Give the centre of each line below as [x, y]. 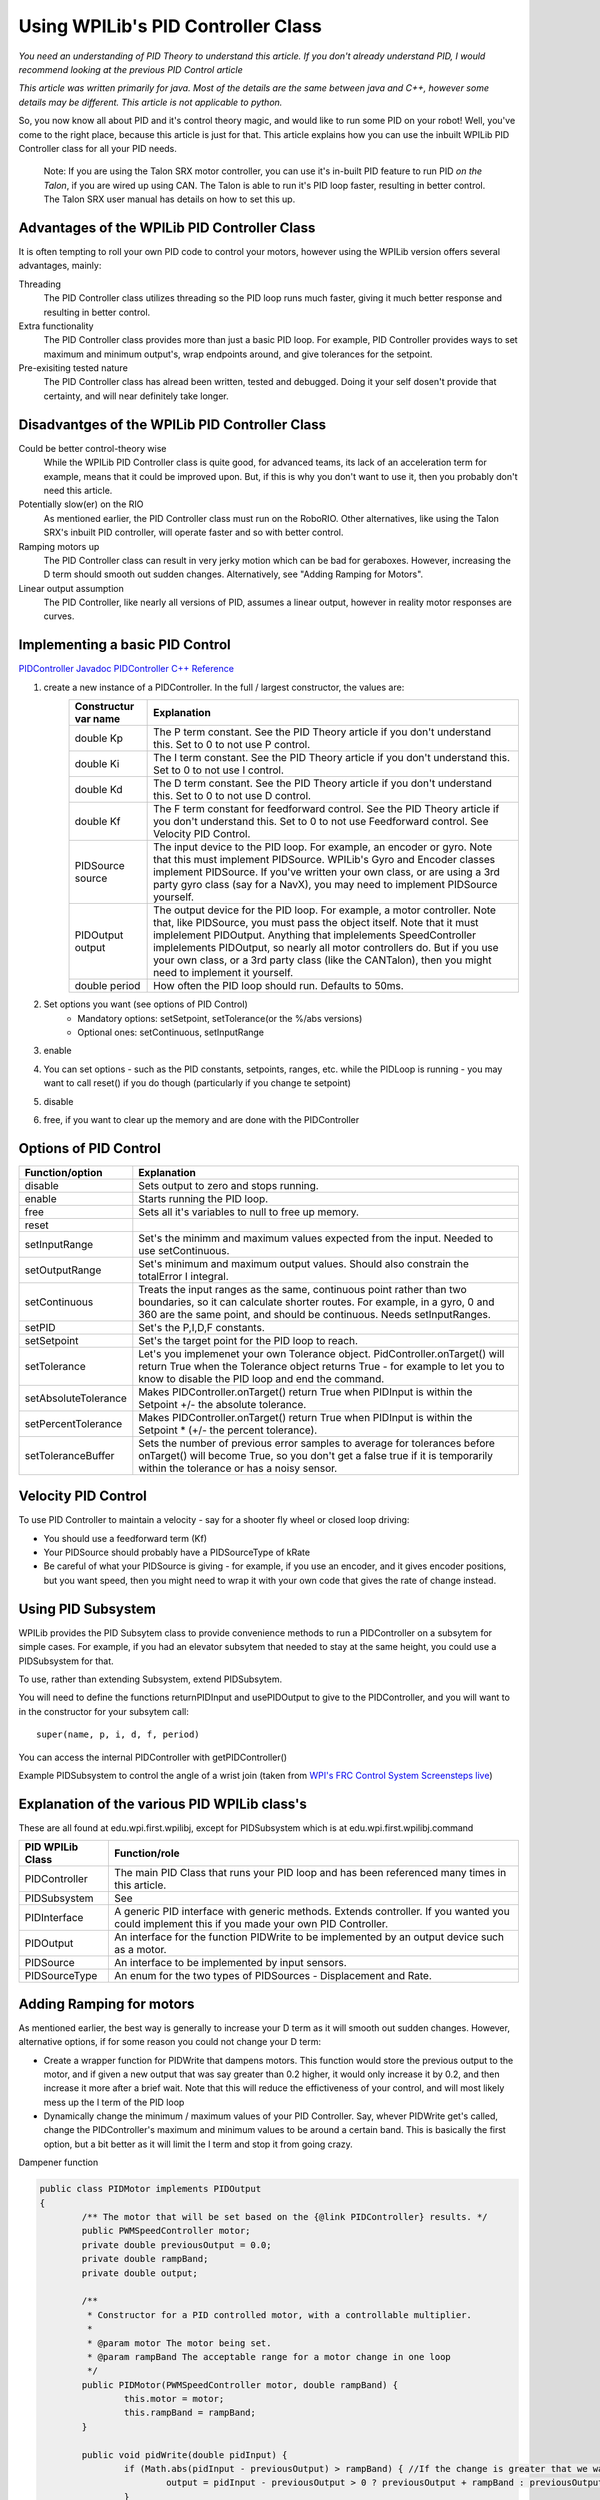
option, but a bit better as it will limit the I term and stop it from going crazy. [198, 2144]
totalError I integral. [183, 1276]
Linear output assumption [71, 588]
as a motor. [140, 1950]
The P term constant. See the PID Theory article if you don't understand [322, 732]
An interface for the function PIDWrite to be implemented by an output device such [309, 1937]
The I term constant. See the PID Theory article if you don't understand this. [331, 758]
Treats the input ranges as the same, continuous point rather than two [302, 1289]
